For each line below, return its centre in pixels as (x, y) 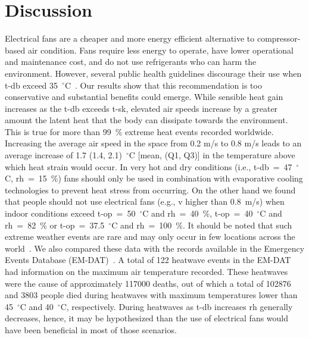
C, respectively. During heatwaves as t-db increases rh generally (177, 306)
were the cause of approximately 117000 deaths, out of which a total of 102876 (148, 283)
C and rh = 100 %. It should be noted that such (202, 225)
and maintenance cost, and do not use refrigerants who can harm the (131, 62)
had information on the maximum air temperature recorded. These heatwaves (146, 271)
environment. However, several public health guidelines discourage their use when (153, 73)
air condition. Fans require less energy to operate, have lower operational (160, 50)
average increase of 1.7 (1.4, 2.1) (63, 155)
